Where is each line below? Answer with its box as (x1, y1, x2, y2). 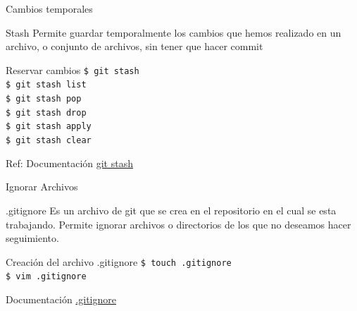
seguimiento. (6, 231, 59, 245)
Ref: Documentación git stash (6, 155, 133, 170)
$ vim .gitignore (6, 272, 87, 282)
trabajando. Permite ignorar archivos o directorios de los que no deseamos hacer (6, 217, 351, 231)
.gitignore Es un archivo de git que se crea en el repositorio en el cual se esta (6, 202, 337, 217)
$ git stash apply (6, 121, 92, 132)
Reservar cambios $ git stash (6, 62, 139, 77)
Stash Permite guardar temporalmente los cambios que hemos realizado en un (6, 25, 342, 39)
